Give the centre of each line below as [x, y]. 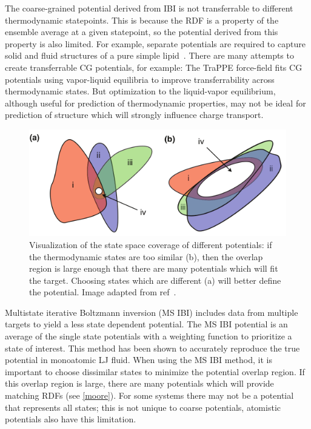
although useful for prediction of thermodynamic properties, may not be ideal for [155, 103]
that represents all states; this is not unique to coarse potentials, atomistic [143, 407]
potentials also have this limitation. [71, 419]
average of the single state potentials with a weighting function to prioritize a [149, 336]
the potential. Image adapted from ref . [103, 292]
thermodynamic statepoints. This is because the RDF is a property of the [142, 20]
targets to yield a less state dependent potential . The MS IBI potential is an [146, 324]
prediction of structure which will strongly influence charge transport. [134, 115]
